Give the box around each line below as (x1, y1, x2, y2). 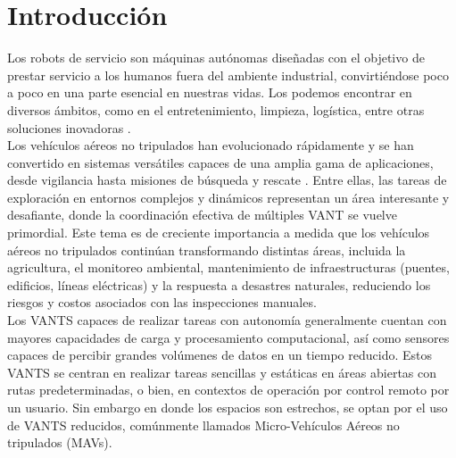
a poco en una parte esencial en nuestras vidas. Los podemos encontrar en (7, 83, 412, 102)
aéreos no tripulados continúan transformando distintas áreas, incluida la (7, 240, 406, 259)
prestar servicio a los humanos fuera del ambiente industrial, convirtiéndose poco (7, 65, 449, 84)
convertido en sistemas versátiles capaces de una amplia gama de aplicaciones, (7, 153, 434, 171)
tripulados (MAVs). (7, 433, 112, 452)
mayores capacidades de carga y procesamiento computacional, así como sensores (7, 328, 450, 346)
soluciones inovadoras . (7, 118, 131, 137)
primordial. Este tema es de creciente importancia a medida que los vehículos (7, 223, 430, 242)
